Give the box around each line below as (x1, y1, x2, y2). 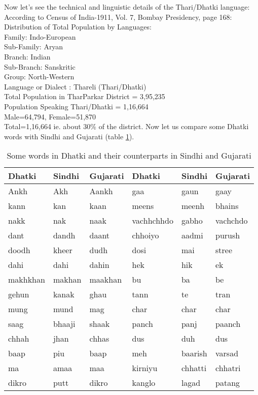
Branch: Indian (4, 51, 51, 62)
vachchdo (215, 215, 248, 227)
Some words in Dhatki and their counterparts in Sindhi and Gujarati (7, 149, 251, 162)
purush (215, 229, 240, 241)
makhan (53, 274, 82, 286)
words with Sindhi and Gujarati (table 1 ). (4, 131, 134, 141)
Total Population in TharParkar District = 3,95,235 (4, 91, 165, 102)
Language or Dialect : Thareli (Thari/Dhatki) (4, 81, 146, 92)
